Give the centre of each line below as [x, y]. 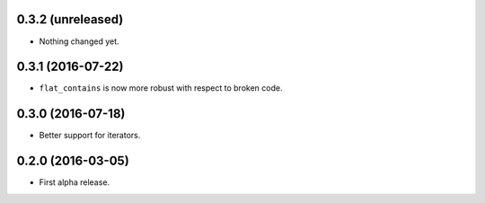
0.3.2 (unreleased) [70, 19]
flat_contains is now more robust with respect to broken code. [161, 88]
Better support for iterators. [90, 136]
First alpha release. [75, 182]
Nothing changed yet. [79, 41]
